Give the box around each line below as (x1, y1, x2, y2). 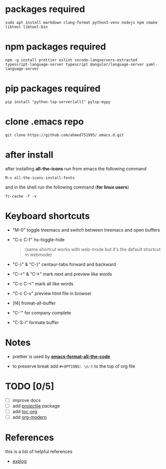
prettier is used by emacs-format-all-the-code (12, 353, 110, 359)
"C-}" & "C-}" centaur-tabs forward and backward (12, 261, 116, 267)
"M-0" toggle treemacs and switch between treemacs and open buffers (12, 226, 160, 233)
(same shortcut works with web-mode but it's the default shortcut (24, 246, 161, 252)
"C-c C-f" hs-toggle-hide (12, 236, 65, 242)
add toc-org (12, 408, 37, 414)
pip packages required (5, 83, 101, 94)
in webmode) (24, 251, 52, 257)
